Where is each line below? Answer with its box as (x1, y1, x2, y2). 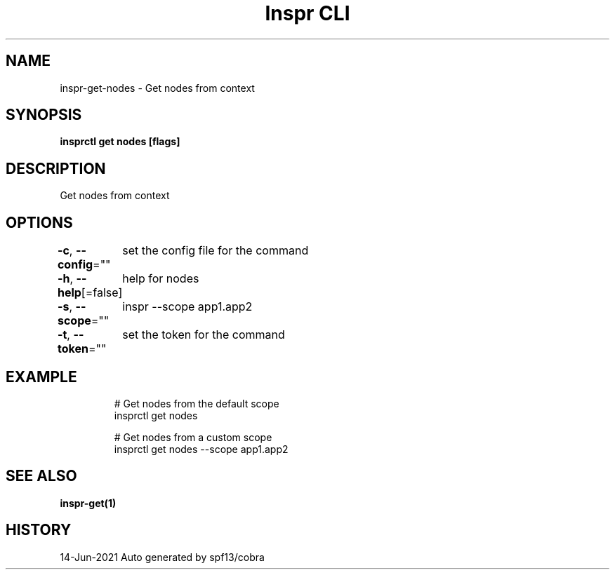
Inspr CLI (265, 1, 350, 25)
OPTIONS (6, 213, 73, 231)
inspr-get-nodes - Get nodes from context (60, 81, 255, 94)
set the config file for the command (122, 243, 309, 258)
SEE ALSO (6, 467, 77, 485)
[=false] (81, 285, 123, 300)
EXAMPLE (6, 367, 77, 386)
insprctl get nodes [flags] (60, 135, 180, 148)
